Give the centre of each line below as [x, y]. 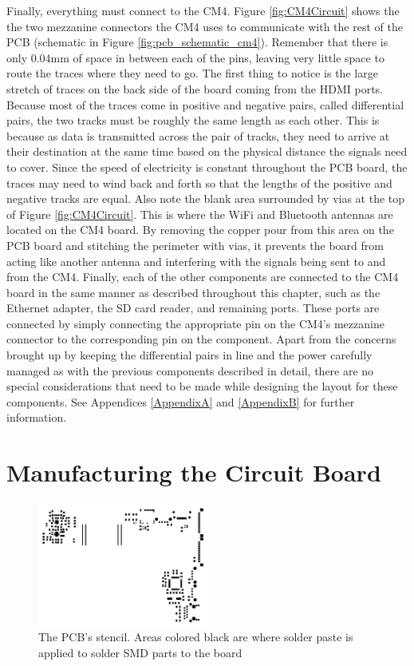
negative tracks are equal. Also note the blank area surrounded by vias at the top [206, 198]
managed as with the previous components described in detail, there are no [190, 370]
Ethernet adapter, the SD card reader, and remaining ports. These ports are [193, 308]
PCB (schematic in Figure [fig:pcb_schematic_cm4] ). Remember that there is [197, 42]
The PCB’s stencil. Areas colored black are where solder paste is [196, 637]
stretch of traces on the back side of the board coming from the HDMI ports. [195, 88]
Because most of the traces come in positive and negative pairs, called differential [205, 104]
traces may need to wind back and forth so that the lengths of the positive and [199, 182]
